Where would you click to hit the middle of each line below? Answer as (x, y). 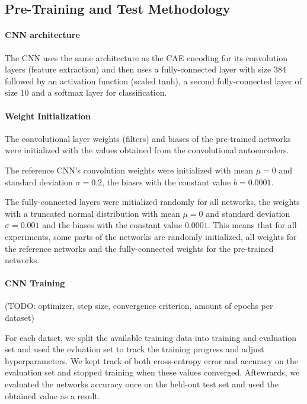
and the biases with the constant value (112, 225)
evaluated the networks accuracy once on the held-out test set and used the (142, 384)
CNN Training (35, 283)
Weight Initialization (48, 116)
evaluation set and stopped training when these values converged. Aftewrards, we (152, 372)
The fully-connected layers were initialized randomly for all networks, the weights (152, 202)
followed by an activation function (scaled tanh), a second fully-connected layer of (153, 81)
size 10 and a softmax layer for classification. (86, 92)
